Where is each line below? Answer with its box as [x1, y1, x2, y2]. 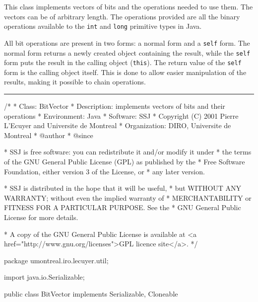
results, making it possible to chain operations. [4, 76, 146, 87]
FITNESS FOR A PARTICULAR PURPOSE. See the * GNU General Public [4, 202, 241, 213]
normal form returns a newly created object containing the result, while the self [4, 47, 251, 58]
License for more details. [4, 212, 78, 222]
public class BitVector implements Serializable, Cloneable [4, 288, 178, 299]
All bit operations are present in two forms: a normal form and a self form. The [4, 37, 250, 48]
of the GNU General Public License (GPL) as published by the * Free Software [4, 156, 245, 166]
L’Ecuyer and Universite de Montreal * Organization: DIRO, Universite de [4, 120, 231, 131]
